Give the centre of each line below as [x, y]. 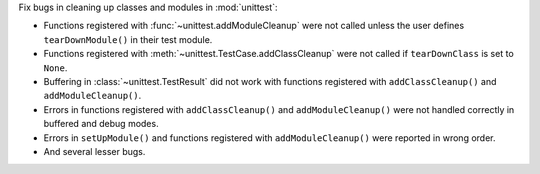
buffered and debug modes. [101, 124]
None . [55, 67]
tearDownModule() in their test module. [128, 39]
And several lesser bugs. [94, 151]
